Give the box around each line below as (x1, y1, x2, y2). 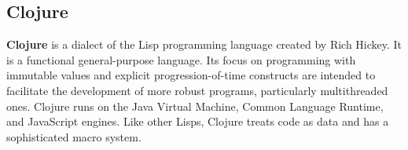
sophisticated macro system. (6, 128, 142, 145)
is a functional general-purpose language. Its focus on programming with (6, 51, 356, 68)
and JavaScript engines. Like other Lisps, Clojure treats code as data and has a (6, 113, 389, 130)
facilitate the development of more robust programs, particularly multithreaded (6, 82, 388, 98)
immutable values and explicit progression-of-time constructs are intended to (6, 67, 376, 83)
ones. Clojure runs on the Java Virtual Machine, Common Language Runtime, (6, 97, 384, 114)
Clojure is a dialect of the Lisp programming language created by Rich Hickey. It (6, 36, 402, 53)
